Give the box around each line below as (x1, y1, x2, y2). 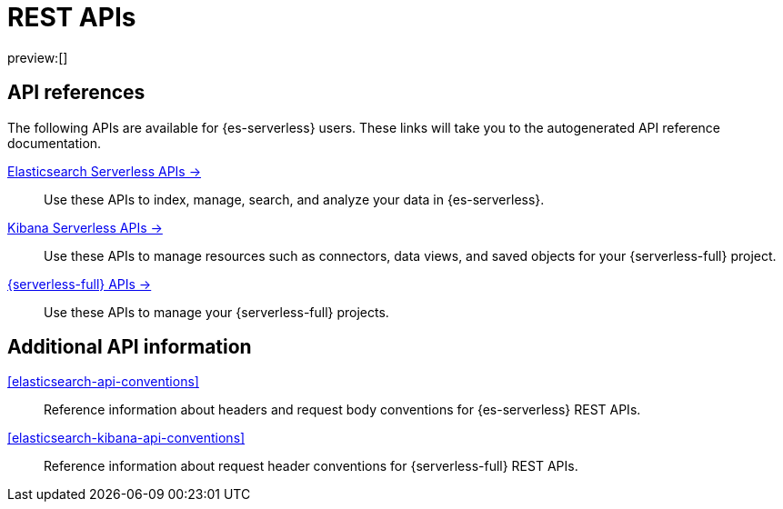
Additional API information (7, 335, 252, 359)
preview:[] (7, 49, 68, 65)
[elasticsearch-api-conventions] (7, 374, 199, 390)
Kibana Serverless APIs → (7, 219, 163, 235)
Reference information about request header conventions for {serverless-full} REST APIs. (44, 458, 578, 474)
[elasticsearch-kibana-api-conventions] (7, 430, 246, 446)
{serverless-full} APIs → (7, 275, 152, 292)
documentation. (7, 135, 102, 151)
